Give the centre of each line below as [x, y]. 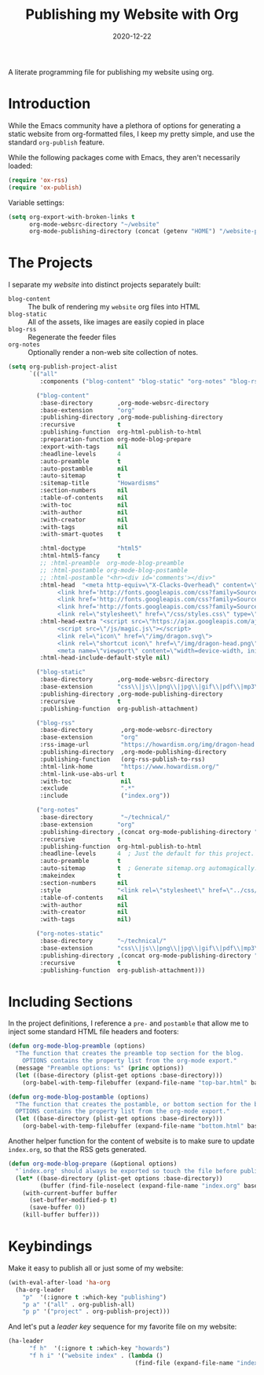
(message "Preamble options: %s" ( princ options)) [100, 1068]
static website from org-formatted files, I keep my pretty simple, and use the [132, 133]
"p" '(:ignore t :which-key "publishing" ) [95, 1297]
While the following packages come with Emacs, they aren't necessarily [125, 157]
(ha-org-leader [40, 1289]
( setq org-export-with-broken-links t [71, 217]
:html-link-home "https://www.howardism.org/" [130, 766]
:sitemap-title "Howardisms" [99, 483]
